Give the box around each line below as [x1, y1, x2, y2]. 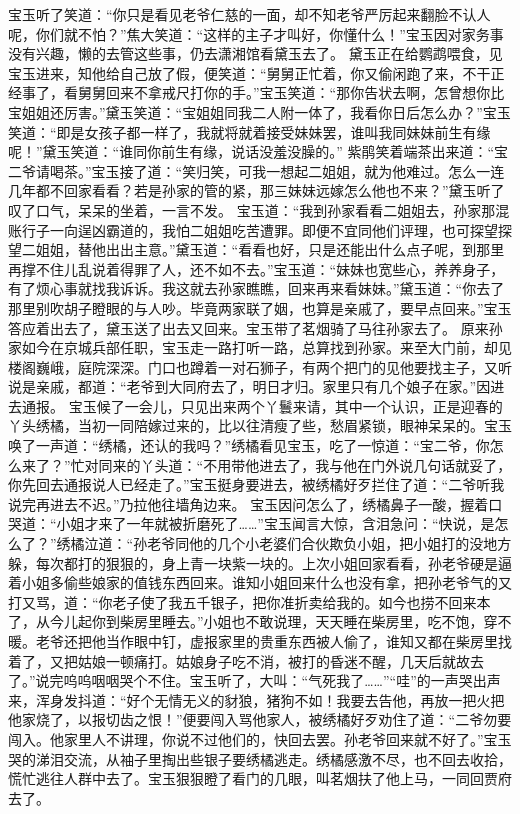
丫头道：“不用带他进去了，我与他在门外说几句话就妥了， [140, 454, 512, 475]
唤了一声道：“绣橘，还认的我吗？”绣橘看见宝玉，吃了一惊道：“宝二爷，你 [8, 435, 490, 456]
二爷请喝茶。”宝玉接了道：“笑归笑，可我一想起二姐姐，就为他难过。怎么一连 [8, 160, 505, 181]
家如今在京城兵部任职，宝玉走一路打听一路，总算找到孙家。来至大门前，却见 [8, 337, 512, 358]
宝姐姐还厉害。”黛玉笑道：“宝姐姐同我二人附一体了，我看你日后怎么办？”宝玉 [8, 101, 511, 122]
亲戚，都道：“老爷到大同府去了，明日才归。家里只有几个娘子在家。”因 [35, 376, 491, 397]
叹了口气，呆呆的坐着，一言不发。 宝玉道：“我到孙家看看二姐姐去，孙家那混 [8, 199, 510, 220]
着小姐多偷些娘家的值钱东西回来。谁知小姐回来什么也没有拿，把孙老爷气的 [8, 572, 498, 593]
